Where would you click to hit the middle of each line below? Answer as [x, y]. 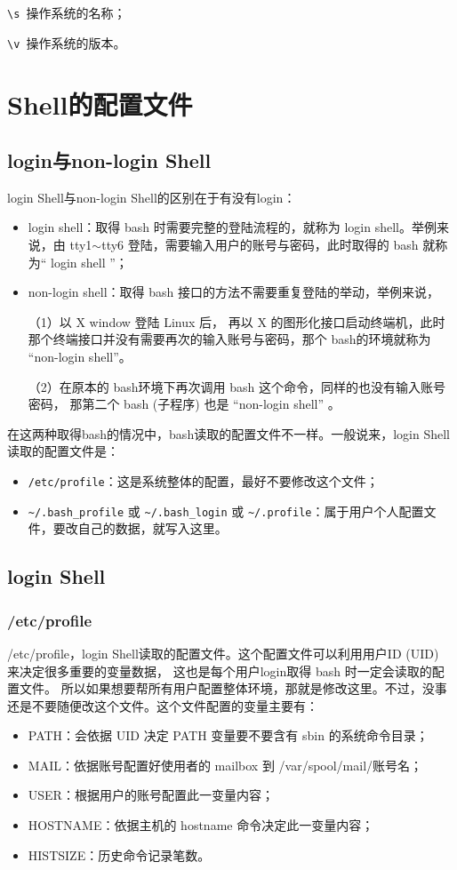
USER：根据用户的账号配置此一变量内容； [151, 795]
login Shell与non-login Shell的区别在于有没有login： [152, 197]
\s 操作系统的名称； [67, 12]
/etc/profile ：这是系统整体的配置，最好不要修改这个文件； [203, 481]
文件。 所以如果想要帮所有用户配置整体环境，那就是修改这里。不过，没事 [233, 688]
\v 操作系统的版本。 [67, 42]
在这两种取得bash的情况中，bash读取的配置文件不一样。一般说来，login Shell [228, 433]
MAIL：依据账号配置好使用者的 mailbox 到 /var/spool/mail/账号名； [225, 765]
